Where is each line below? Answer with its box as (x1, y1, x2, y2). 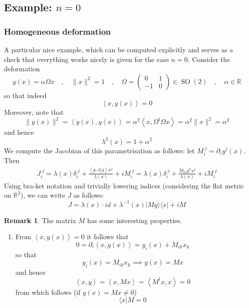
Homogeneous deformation (4, 25, 111, 37)
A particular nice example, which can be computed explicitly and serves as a (4, 44, 233, 54)
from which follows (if (15, 287, 81, 297)
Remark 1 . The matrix (4, 215, 76, 225)
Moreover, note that (4, 107, 64, 117)
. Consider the (187, 54, 230, 64)
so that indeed (4, 90, 47, 100)
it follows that (86, 231, 129, 242)
